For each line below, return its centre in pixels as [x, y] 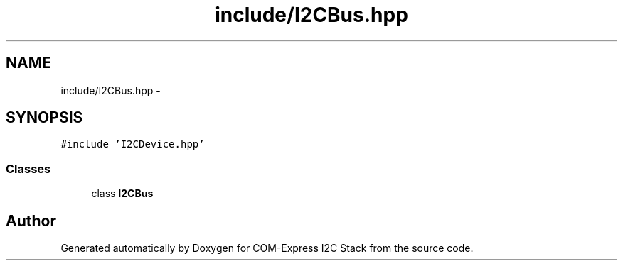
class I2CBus [122, 194]
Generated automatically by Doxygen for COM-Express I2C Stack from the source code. [267, 248]
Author [31, 221]
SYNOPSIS [44, 118]
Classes [28, 168]
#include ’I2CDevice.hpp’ [133, 144]
